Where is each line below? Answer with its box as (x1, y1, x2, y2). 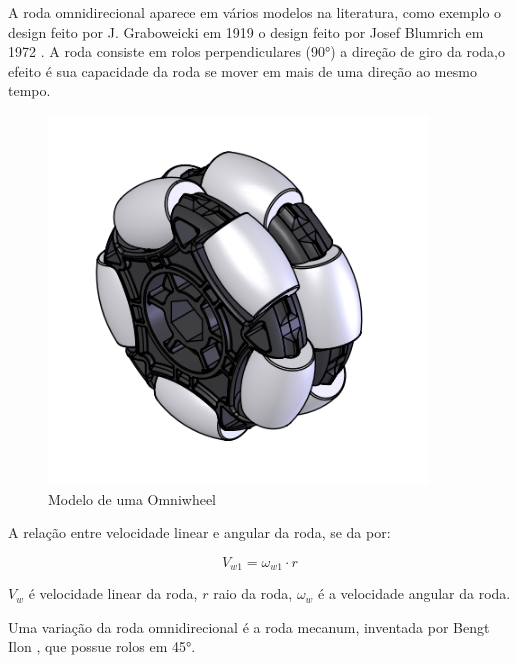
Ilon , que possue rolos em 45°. (8, 636, 196, 657)
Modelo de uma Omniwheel (48, 488, 216, 509)
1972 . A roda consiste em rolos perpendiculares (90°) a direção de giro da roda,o (8, 41, 505, 62)
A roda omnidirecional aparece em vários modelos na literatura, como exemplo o (8, 2, 502, 22)
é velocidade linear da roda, (28, 583, 198, 604)
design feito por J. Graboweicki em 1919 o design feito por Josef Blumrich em (8, 21, 484, 42)
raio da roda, (213, 583, 293, 604)
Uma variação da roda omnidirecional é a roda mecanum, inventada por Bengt (8, 616, 490, 637)
